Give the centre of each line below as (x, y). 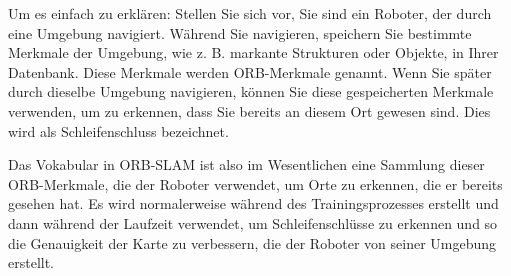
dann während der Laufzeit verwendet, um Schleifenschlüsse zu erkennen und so (253, 222)
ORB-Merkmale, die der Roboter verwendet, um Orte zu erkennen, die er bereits (255, 183)
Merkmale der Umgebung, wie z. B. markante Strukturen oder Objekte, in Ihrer (253, 52)
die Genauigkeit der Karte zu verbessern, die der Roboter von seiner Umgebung (252, 242)
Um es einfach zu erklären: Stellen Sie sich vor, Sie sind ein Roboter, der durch (250, 13)
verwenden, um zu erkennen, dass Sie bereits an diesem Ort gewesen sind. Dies (249, 110)
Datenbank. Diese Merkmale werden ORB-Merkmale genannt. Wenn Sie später (250, 71)
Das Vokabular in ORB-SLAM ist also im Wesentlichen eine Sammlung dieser (246, 164)
